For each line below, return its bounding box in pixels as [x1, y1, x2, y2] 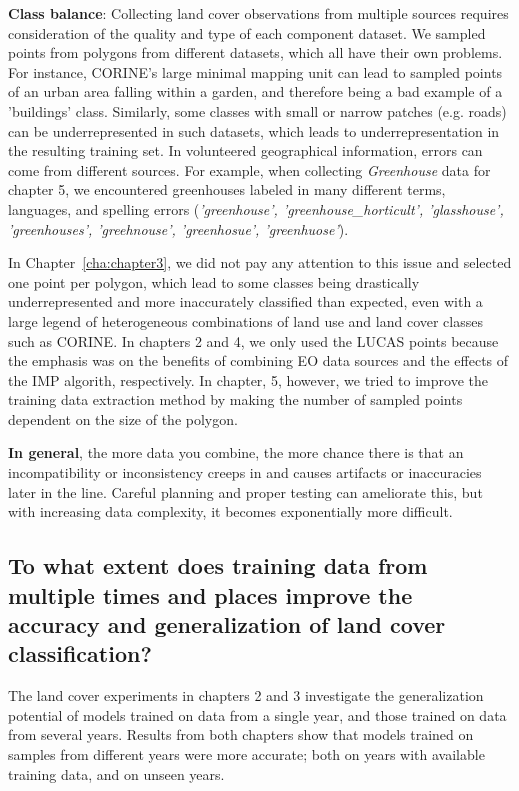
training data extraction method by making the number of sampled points [8, 389, 463, 410]
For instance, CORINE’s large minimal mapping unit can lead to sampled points [8, 61, 503, 82]
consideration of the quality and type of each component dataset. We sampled [8, 22, 486, 43]
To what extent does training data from [8, 550, 428, 581]
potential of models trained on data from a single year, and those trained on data [8, 704, 507, 725]
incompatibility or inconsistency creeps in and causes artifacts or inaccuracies [8, 462, 482, 483]
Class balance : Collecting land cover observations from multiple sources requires [8, 3, 509, 23]
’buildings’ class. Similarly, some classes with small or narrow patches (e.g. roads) [8, 100, 507, 121]
